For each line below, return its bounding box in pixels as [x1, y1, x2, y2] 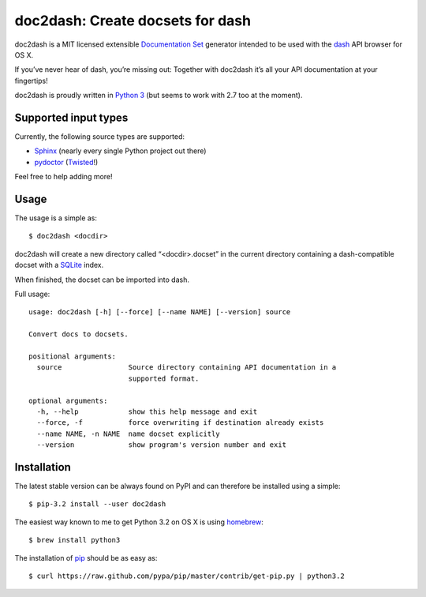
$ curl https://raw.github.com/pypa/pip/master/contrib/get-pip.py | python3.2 [28, 571, 345, 580]
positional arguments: [28, 352, 117, 361]
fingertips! [14, 76, 49, 85]
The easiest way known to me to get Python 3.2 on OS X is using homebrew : [14, 517, 264, 527]
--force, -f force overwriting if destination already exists [36, 419, 324, 427]
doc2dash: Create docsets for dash [14, 12, 252, 29]
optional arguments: [28, 396, 108, 405]
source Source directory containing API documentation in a [36, 363, 337, 372]
